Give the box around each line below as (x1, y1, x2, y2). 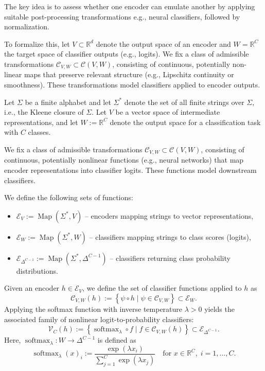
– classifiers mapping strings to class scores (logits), (89, 231, 251, 242)
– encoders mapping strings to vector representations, (84, 210, 254, 221)
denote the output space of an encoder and (96, 38, 231, 49)
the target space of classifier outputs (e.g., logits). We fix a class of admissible (4, 48, 249, 59)
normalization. (4, 21, 49, 32)
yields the (204, 304, 235, 314)
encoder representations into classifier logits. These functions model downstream (4, 165, 257, 175)
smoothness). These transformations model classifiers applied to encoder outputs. (4, 79, 260, 90)
